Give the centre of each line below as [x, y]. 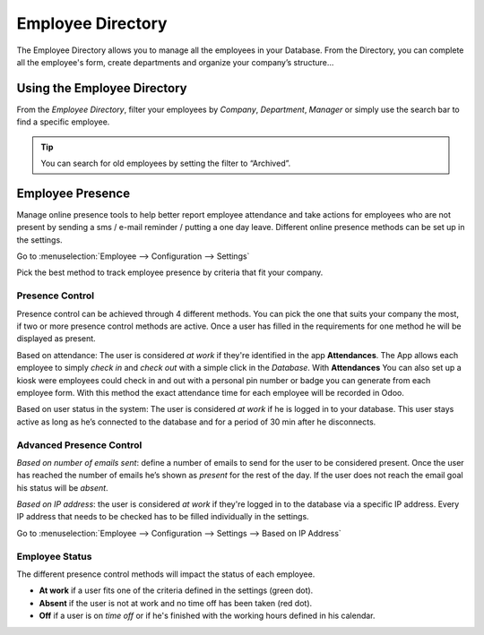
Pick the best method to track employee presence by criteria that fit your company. [170, 272]
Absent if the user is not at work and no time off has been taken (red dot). [176, 603]
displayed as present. [56, 339]
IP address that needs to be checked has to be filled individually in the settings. [163, 517]
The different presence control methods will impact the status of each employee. [166, 574]
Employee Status [54, 556]
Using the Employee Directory [102, 88]
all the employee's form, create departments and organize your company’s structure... [175, 62]
